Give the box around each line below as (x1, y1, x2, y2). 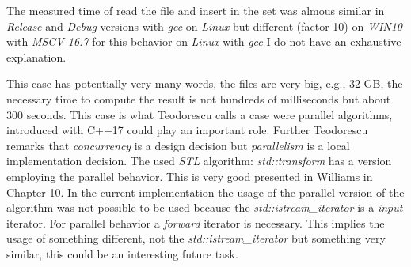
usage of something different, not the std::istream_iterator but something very (6, 230, 386, 246)
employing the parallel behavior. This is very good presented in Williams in (6, 167, 373, 184)
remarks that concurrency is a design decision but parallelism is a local (6, 137, 350, 153)
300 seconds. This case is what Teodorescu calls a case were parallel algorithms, (6, 106, 393, 122)
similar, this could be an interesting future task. (6, 245, 238, 261)
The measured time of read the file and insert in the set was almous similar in (6, 2, 385, 18)
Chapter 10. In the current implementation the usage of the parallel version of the (6, 183, 405, 200)
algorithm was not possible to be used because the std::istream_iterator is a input (6, 199, 403, 216)
